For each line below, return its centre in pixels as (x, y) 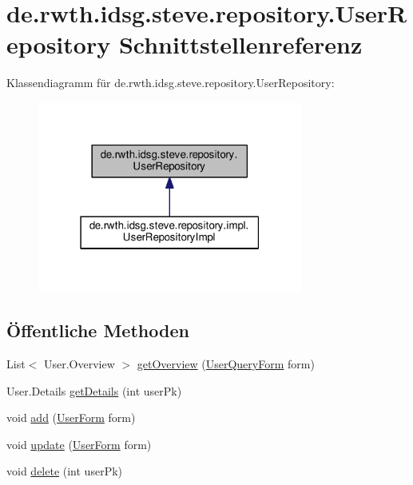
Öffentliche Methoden (98, 330)
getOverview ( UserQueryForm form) (226, 363)
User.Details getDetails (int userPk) (94, 390)
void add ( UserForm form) (71, 417)
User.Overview (79, 363)
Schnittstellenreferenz (240, 44)
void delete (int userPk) (65, 471)
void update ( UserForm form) (79, 444)
